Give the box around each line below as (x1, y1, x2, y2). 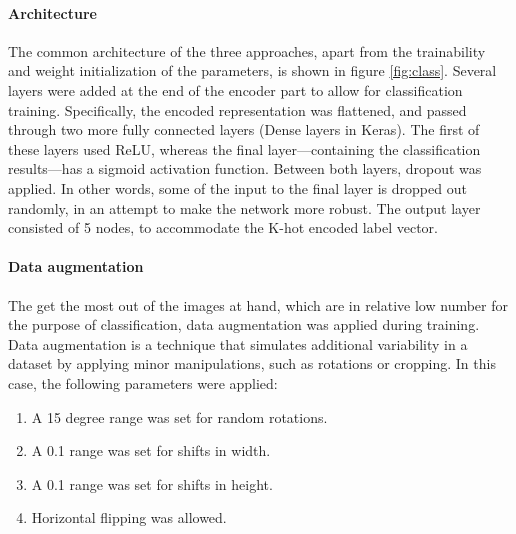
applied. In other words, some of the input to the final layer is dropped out (8, 177, 467, 198)
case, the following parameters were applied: (8, 372, 278, 393)
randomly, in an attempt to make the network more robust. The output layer (8, 197, 481, 218)
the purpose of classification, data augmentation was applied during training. (8, 314, 480, 335)
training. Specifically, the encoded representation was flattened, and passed (8, 99, 467, 120)
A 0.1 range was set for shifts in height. (31, 473, 273, 494)
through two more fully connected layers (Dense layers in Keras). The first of (8, 119, 480, 140)
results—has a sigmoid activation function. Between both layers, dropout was (8, 158, 482, 179)
